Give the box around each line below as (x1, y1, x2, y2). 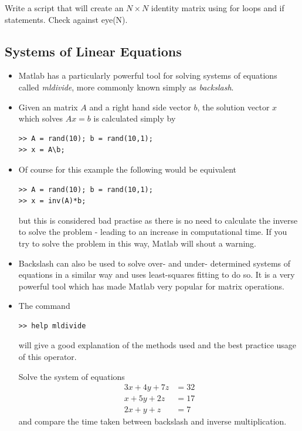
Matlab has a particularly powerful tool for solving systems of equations (18, 69, 277, 82)
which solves (18, 112, 63, 124)
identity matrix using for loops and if (151, 2, 284, 14)
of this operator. (18, 351, 77, 363)
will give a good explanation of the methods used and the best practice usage (18, 339, 297, 351)
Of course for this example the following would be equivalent (18, 163, 237, 175)
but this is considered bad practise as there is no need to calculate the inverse (18, 214, 298, 226)
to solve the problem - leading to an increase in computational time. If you (18, 225, 287, 238)
